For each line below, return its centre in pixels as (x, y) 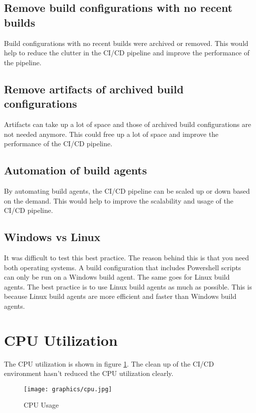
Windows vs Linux (52, 237)
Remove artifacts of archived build (94, 89)
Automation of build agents (75, 170)
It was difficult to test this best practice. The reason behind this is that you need (127, 257)
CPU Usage (41, 405)
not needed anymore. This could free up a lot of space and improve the (111, 134)
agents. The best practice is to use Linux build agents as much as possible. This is (128, 286)
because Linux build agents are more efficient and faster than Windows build (120, 296)
